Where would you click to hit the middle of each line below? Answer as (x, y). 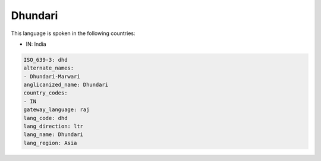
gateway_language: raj (56, 110)
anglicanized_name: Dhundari (66, 85)
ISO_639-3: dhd (45, 60)
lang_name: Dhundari (53, 135)
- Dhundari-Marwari (52, 76)
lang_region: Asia (50, 143)
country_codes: (45, 93)
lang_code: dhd (45, 118)
